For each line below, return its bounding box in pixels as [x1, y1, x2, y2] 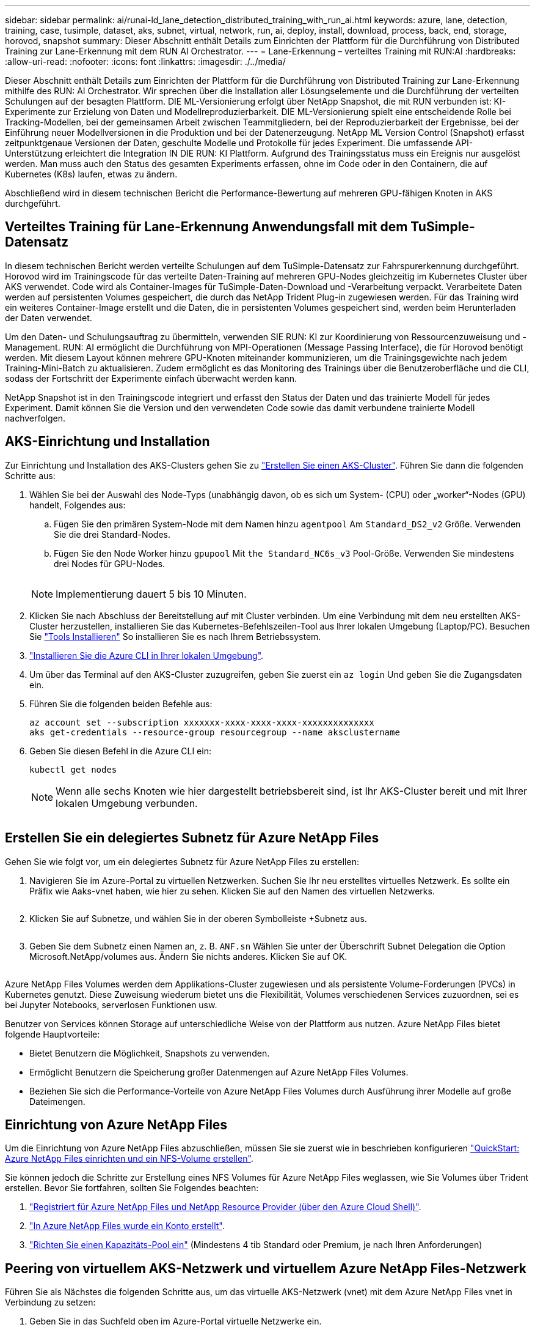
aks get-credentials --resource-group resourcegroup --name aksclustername [29, 727, 400, 737]
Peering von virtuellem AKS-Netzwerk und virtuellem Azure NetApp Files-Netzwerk [5, 1260, 526, 1276]
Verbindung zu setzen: [5, 1297, 96, 1308]
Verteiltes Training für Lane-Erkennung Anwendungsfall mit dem [5, 219, 408, 235]
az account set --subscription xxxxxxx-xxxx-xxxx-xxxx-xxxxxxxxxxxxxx [29, 717, 374, 727]
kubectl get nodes [29, 764, 117, 775]
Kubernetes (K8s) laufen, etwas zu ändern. [5, 169, 178, 179]
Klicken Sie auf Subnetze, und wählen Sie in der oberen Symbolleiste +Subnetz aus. [29, 913, 367, 924]
